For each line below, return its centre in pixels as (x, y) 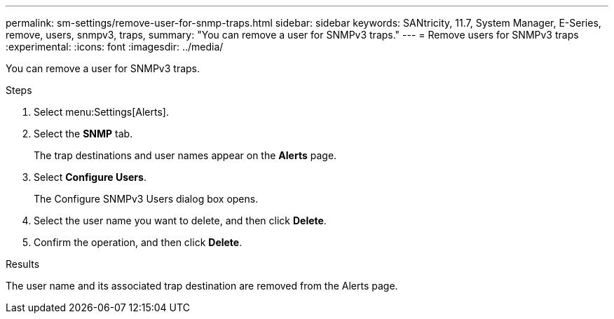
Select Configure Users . (90, 177)
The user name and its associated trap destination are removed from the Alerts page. (202, 286)
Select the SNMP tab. (83, 134)
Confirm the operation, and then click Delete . (138, 242)
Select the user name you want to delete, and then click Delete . (180, 220)
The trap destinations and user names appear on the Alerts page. (185, 155)
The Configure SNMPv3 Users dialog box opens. (146, 199)
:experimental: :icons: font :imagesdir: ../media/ (115, 47)
